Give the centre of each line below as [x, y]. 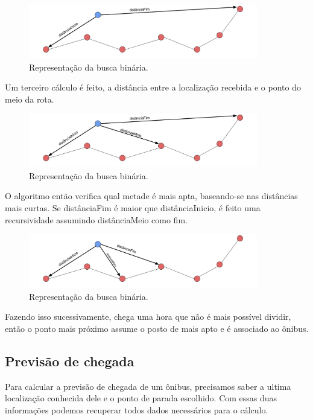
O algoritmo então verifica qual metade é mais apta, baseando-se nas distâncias [151, 196]
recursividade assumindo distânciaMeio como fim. [96, 219]
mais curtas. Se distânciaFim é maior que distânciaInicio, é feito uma [133, 208]
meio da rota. [30, 99]
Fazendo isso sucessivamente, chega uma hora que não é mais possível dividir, [148, 317]
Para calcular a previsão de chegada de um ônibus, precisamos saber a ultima [148, 386]
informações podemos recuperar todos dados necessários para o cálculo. [137, 409]
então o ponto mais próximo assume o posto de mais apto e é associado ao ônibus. [157, 328]
